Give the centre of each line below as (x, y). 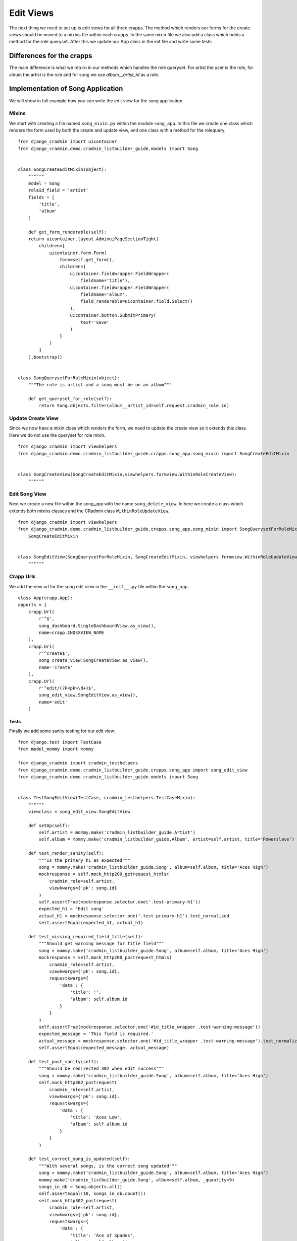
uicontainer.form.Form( (78, 253)
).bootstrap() (45, 357)
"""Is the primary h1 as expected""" (85, 860)
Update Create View (34, 418)
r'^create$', (54, 654)
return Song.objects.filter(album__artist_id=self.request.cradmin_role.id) (134, 406)
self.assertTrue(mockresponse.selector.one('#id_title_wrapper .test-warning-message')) (150, 1027)
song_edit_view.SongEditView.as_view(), (88, 695)
